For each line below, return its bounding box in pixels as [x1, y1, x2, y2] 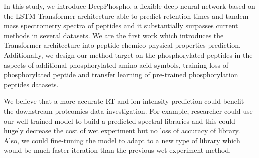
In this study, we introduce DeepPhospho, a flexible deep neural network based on [4, 1, 255, 11]
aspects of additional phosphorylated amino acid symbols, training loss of [4, 59, 229, 70]
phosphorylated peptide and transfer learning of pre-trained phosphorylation [4, 69, 238, 80]
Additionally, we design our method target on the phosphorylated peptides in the [4, 49, 253, 60]
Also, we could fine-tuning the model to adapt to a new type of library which [4, 135, 240, 145]
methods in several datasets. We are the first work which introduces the [4, 30, 224, 40]
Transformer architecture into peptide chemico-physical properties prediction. [4, 40, 241, 50]
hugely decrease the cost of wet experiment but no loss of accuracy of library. [4, 125, 240, 136]
